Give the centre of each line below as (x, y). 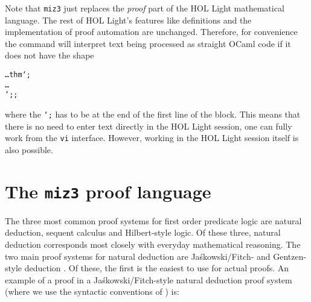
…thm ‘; (18, 75)
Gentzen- (290, 256)
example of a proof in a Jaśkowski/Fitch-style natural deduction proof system (149, 279)
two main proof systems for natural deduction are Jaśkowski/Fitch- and (138, 256)
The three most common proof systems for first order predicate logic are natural (153, 220)
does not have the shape (50, 55)
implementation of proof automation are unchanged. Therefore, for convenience (151, 32)
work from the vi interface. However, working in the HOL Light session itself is (152, 138)
